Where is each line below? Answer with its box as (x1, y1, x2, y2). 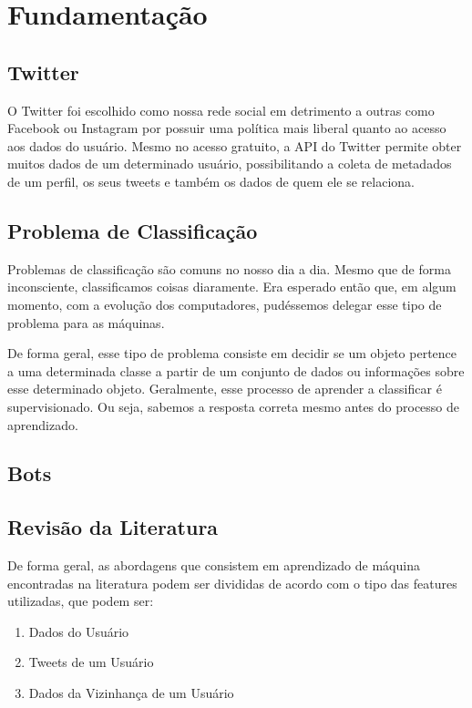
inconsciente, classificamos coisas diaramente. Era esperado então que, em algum (7, 277, 457, 296)
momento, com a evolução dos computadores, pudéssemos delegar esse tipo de (7, 294, 442, 313)
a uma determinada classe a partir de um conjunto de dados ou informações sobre (7, 361, 465, 380)
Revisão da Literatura (7, 513, 219, 541)
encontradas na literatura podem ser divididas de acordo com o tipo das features (7, 573, 457, 592)
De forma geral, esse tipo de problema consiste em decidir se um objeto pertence (7, 344, 457, 363)
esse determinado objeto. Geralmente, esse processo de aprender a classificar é (7, 379, 442, 398)
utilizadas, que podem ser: (7, 591, 154, 611)
